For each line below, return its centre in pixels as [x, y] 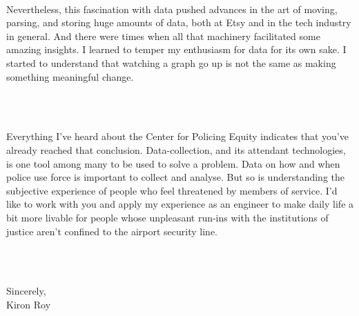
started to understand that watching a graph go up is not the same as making [171, 62]
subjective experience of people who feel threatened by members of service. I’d [172, 190]
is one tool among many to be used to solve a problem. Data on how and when [173, 163]
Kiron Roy [29, 304]
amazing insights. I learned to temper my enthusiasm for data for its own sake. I [176, 49]
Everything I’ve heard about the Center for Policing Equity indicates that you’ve [177, 136]
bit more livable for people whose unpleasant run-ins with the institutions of [167, 217]
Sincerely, [26, 291]
